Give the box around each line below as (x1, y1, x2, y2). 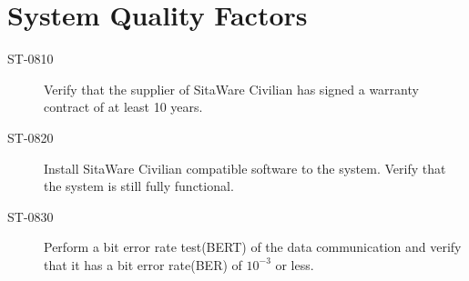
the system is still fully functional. (44, 176, 234, 196)
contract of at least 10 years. (44, 97, 203, 116)
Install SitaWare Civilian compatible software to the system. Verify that (44, 158, 446, 177)
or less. (275, 255, 314, 274)
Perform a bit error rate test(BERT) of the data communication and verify (44, 237, 462, 256)
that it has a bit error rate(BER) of (44, 255, 242, 274)
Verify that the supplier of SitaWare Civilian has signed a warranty (44, 79, 419, 98)
